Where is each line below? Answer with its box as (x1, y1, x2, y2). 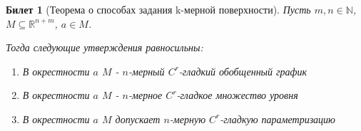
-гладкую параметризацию (220, 111, 335, 126)
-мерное (128, 88, 163, 103)
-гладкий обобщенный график (178, 63, 307, 78)
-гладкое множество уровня (176, 88, 298, 103)
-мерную (169, 111, 206, 126)
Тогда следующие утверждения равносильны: (6, 40, 203, 55)
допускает (115, 111, 161, 126)
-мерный (128, 63, 165, 78)
